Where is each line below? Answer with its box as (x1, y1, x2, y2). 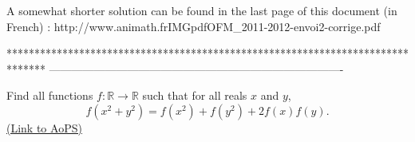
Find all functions (6, 87, 93, 104)
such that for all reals (142, 87, 247, 104)
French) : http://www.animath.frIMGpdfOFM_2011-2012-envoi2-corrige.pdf (6, 18, 381, 34)
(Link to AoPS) (6, 119, 82, 136)
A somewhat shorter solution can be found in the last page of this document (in (6, 2, 397, 18)
